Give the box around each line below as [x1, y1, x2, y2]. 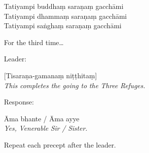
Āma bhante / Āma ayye [4, 113, 79, 123]
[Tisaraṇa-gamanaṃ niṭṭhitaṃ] [4, 70, 97, 80]
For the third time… [4, 37, 64, 47]
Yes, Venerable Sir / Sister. [4, 123, 88, 133]
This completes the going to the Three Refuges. [4, 80, 146, 90]
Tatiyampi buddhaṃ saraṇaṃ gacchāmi [4, 1, 124, 11]
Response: [4, 97, 34, 107]
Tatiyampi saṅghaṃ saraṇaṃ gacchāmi [4, 20, 122, 31]
